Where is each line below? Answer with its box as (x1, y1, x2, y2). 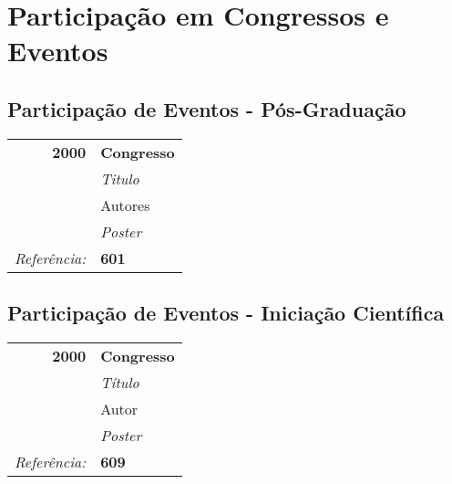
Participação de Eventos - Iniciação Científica (7, 299, 445, 327)
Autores (100, 194, 150, 216)
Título (100, 371, 139, 393)
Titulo (100, 167, 139, 189)
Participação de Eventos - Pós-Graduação (7, 94, 406, 122)
